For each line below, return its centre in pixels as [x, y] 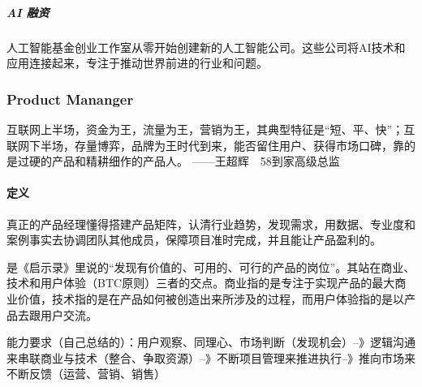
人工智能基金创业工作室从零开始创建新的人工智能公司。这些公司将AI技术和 [206, 47]
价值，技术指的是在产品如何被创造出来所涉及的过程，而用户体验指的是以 [211, 298]
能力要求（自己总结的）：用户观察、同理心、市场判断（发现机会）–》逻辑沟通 [211, 342]
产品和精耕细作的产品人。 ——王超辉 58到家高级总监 [196, 161]
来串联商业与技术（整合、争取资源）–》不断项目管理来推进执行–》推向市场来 [211, 357]
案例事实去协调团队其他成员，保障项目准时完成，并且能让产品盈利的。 [194, 240]
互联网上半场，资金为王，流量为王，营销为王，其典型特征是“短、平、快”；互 [211, 129]
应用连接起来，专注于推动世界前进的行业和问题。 [137, 63]
